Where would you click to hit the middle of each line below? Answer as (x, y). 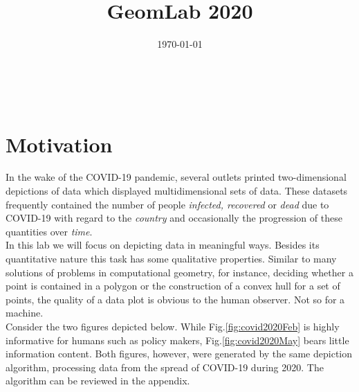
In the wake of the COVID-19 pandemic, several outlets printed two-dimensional (176, 177)
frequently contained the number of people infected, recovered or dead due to (167, 204)
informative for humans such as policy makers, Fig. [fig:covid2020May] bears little (177, 340)
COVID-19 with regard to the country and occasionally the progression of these (174, 218)
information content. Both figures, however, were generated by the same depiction (179, 354)
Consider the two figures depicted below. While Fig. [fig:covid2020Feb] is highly (173, 326)
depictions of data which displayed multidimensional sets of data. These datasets (177, 191)
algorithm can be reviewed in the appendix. (98, 381)
